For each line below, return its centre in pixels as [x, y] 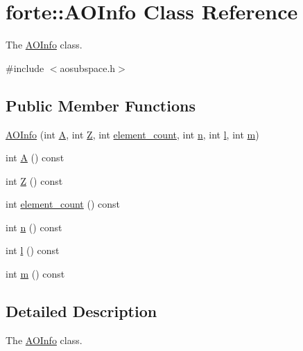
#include [25, 67]
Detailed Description [81, 311]
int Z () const [34, 180]
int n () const [34, 227]
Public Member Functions [101, 105]
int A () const [35, 157]
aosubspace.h [88, 67]
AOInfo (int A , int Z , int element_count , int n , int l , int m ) [132, 134]
